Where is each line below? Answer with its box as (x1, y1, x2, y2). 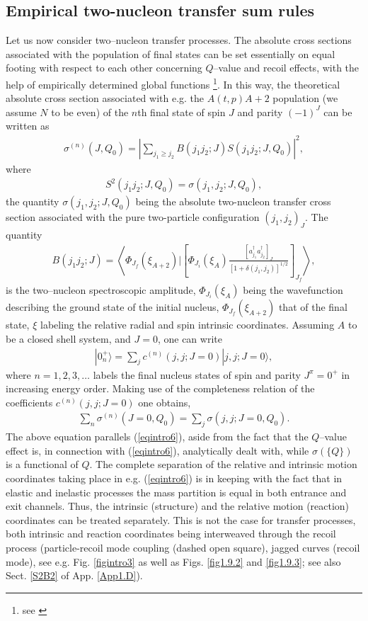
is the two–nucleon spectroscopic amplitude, (6, 283, 196, 297)
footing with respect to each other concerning (6, 60, 202, 75)
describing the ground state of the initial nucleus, (6, 300, 219, 314)
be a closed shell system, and (6, 331, 131, 346)
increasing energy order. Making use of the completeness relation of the (6, 381, 315, 396)
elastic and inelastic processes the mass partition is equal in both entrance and (6, 484, 347, 499)
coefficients (6, 394, 53, 409)
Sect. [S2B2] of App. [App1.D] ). (6, 568, 143, 583)
